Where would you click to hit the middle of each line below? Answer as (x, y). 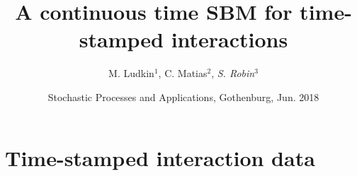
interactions (229, 39)
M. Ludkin (131, 73)
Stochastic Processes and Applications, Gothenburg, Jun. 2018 (183, 96)
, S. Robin (233, 73)
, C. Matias (183, 73)
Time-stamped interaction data (160, 157)
